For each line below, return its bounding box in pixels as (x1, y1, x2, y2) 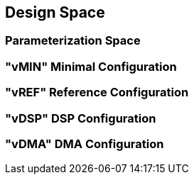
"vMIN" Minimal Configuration (5, 59, 177, 74)
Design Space (5, 4, 105, 21)
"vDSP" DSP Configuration (5, 111, 156, 125)
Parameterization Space (5, 33, 141, 48)
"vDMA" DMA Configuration (5, 136, 164, 151)
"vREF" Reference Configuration (5, 85, 189, 100)
